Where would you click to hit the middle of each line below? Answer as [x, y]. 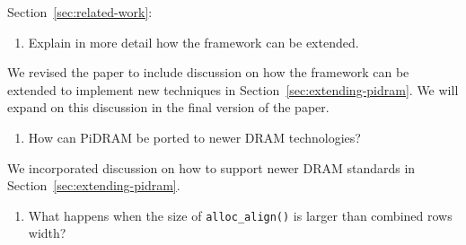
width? [47, 233]
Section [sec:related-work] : [80, 12]
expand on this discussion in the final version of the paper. [168, 107]
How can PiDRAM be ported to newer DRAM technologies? [194, 137]
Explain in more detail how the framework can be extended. [193, 42]
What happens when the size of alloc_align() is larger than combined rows [240, 215]
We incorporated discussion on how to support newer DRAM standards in [211, 167]
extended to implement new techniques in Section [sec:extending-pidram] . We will [233, 89]
